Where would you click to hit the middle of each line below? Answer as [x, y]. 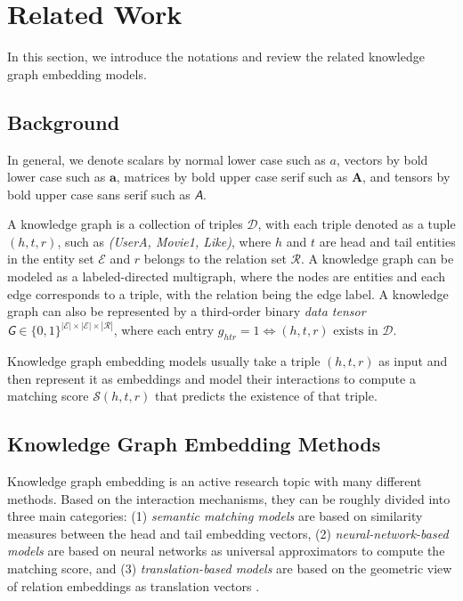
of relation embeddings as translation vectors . [134, 585]
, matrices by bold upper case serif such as [232, 177]
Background [64, 122]
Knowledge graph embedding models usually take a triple [164, 361]
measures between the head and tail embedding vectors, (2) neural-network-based [228, 533]
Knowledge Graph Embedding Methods [194, 444]
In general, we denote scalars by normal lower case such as [167, 159]
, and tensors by [406, 177]
